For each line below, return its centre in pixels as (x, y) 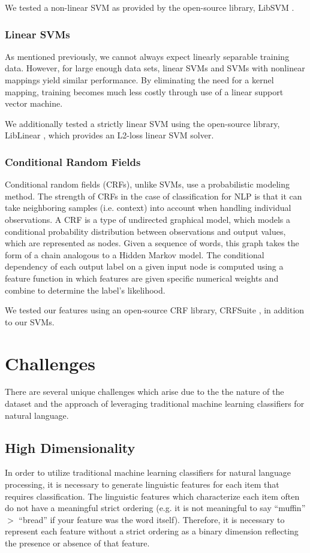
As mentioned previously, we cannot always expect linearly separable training (147, 56)
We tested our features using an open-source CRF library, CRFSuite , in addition (155, 310)
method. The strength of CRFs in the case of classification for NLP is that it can (154, 196)
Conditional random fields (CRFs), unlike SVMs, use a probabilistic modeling (147, 184)
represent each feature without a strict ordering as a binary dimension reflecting (152, 531)
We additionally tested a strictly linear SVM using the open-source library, (142, 123)
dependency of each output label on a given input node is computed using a (144, 266)
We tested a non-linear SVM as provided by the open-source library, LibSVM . (150, 7)
